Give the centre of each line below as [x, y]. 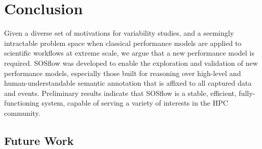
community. [22, 113]
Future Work [39, 140]
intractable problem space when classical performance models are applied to [123, 43]
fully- [247, 93]
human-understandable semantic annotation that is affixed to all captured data [128, 83]
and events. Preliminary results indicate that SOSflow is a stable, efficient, [120, 93]
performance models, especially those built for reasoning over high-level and [123, 73]
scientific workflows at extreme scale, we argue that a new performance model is [129, 53]
